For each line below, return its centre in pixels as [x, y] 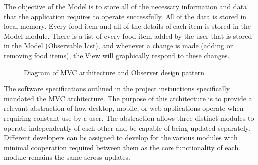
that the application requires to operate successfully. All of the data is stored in [125, 16]
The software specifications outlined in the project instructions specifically [117, 89]
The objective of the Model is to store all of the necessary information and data [126, 6]
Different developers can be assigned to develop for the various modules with [121, 137]
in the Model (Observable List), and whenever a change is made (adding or [119, 45]
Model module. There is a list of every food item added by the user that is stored [128, 36]
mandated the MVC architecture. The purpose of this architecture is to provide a [128, 98]
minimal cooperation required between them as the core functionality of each [121, 147]
